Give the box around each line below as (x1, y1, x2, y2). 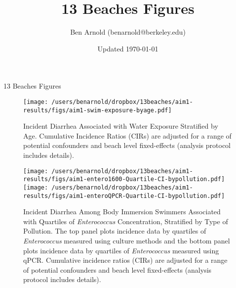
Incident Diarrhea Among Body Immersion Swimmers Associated (23, 206, 221, 217)
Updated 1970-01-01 (97, 43, 158, 53)
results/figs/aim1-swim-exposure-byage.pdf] (23, 106, 172, 114)
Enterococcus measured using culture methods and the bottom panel (23, 236, 230, 245)
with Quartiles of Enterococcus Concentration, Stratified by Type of (23, 216, 228, 226)
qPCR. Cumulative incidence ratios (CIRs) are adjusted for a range (23, 255, 228, 265)
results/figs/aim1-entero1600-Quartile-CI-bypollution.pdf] (23, 176, 225, 183)
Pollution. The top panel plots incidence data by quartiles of (23, 226, 206, 236)
